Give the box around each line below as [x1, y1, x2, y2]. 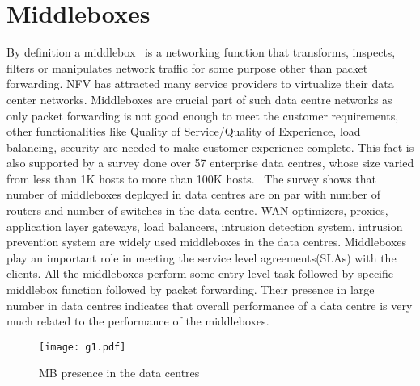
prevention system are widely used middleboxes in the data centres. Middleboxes [6, 233, 407, 250]
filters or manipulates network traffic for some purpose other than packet [6, 59, 368, 76]
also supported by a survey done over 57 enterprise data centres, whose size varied [6, 154, 414, 171]
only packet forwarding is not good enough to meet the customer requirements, [6, 107, 399, 124]
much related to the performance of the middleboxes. [6, 313, 269, 329]
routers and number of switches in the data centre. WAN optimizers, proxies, [6, 202, 388, 219]
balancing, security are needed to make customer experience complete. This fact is [6, 138, 414, 155]
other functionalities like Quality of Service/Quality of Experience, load [6, 123, 361, 140]
